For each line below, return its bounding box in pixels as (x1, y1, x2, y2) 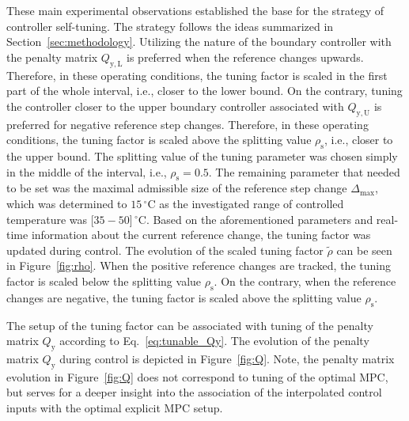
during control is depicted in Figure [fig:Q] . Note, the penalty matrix (59, 350, 395, 366)
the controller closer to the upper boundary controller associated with (6, 97, 344, 114)
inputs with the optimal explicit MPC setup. (6, 399, 223, 415)
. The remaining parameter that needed (208, 163, 400, 180)
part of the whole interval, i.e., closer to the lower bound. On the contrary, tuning (6, 82, 403, 99)
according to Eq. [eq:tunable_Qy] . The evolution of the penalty (59, 332, 369, 349)
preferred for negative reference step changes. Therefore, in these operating (6, 116, 369, 132)
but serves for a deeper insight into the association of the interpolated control (6, 384, 382, 400)
